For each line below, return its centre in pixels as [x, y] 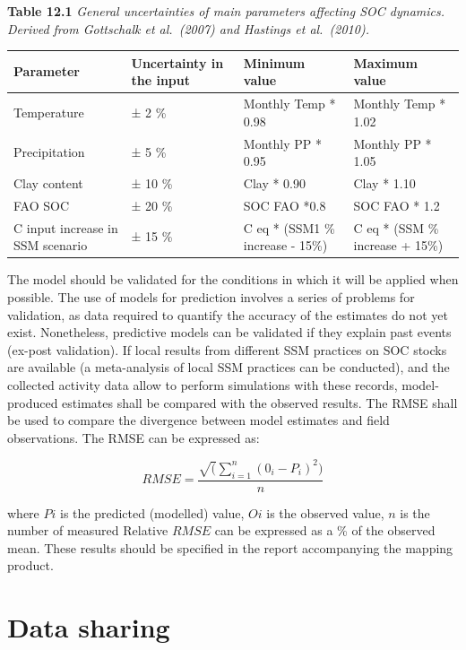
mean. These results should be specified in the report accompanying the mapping [230, 547]
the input [161, 80]
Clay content [48, 183]
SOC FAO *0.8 [285, 205]
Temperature [49, 112]
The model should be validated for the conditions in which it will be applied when [233, 279]
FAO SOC [42, 205]
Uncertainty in [177, 62]
